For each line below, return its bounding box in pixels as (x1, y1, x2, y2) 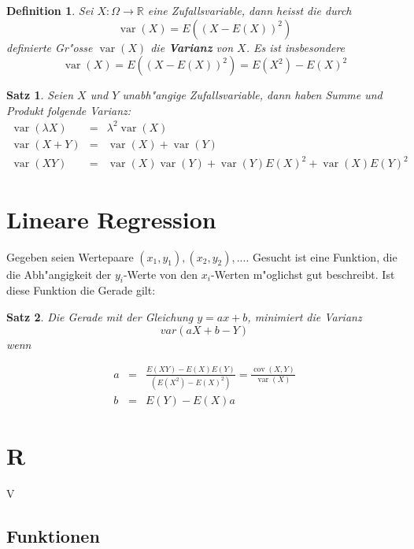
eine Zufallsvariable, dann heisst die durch (147, 2, 352, 18)
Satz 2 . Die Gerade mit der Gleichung (6, 308, 194, 325)
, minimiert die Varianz (247, 308, 362, 325)
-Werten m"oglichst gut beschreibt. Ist (210, 265, 395, 282)
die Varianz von (150, 39, 234, 55)
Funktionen (6, 523, 100, 547)
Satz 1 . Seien (6, 87, 74, 103)
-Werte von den (123, 265, 198, 282)
